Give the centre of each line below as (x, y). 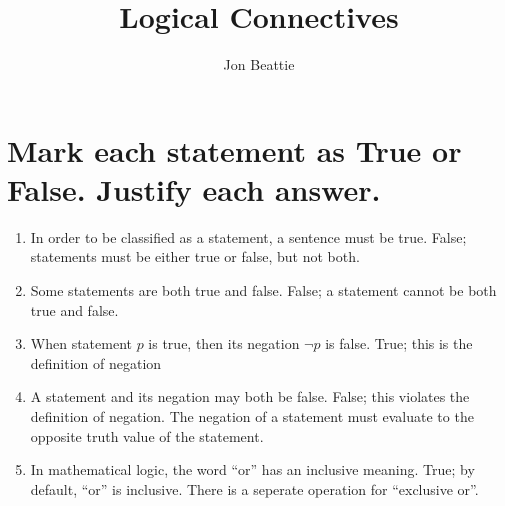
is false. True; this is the (399, 343)
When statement (81, 343)
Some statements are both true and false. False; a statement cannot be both (263, 290)
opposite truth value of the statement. (147, 435)
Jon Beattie (259, 64)
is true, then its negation (224, 343)
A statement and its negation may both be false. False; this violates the (250, 396)
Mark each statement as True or (234, 149)
